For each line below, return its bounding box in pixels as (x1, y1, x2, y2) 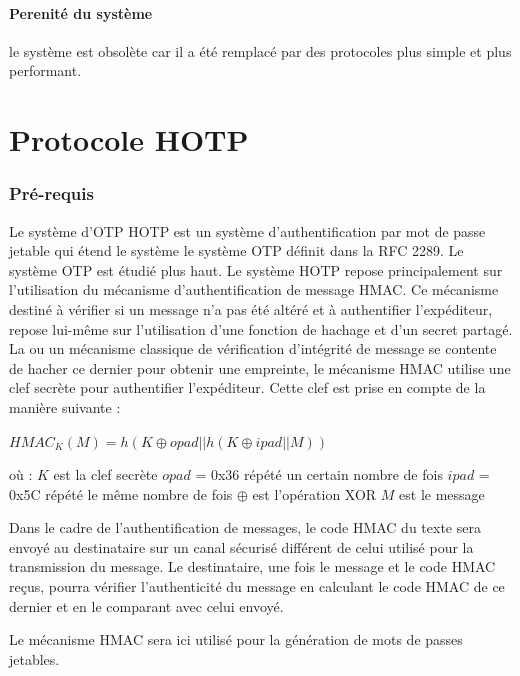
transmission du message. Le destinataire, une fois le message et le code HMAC (9, 556, 496, 577)
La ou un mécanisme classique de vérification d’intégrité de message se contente (9, 338, 497, 359)
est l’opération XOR (252, 483, 377, 504)
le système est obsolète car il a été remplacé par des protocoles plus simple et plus (9, 40, 512, 61)
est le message (399, 483, 485, 504)
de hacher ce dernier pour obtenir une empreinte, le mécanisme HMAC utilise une (9, 357, 511, 378)
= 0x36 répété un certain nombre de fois (195, 464, 443, 485)
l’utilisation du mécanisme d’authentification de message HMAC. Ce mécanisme (9, 279, 499, 300)
